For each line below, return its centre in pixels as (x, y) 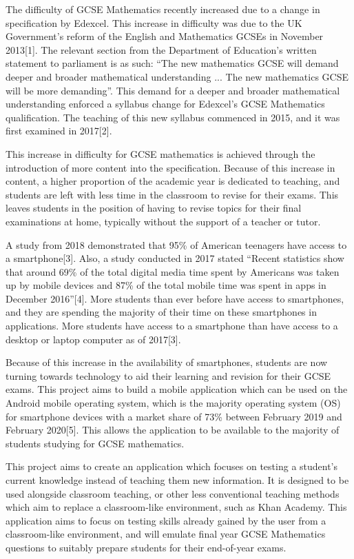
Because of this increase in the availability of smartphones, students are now (167, 362)
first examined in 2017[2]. (59, 131)
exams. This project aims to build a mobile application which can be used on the (177, 389)
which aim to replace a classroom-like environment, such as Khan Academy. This (176, 507)
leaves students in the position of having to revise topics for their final (154, 208)
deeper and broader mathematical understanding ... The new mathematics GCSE (177, 76)
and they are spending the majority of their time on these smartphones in (161, 312)
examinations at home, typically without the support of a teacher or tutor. (163, 221)
